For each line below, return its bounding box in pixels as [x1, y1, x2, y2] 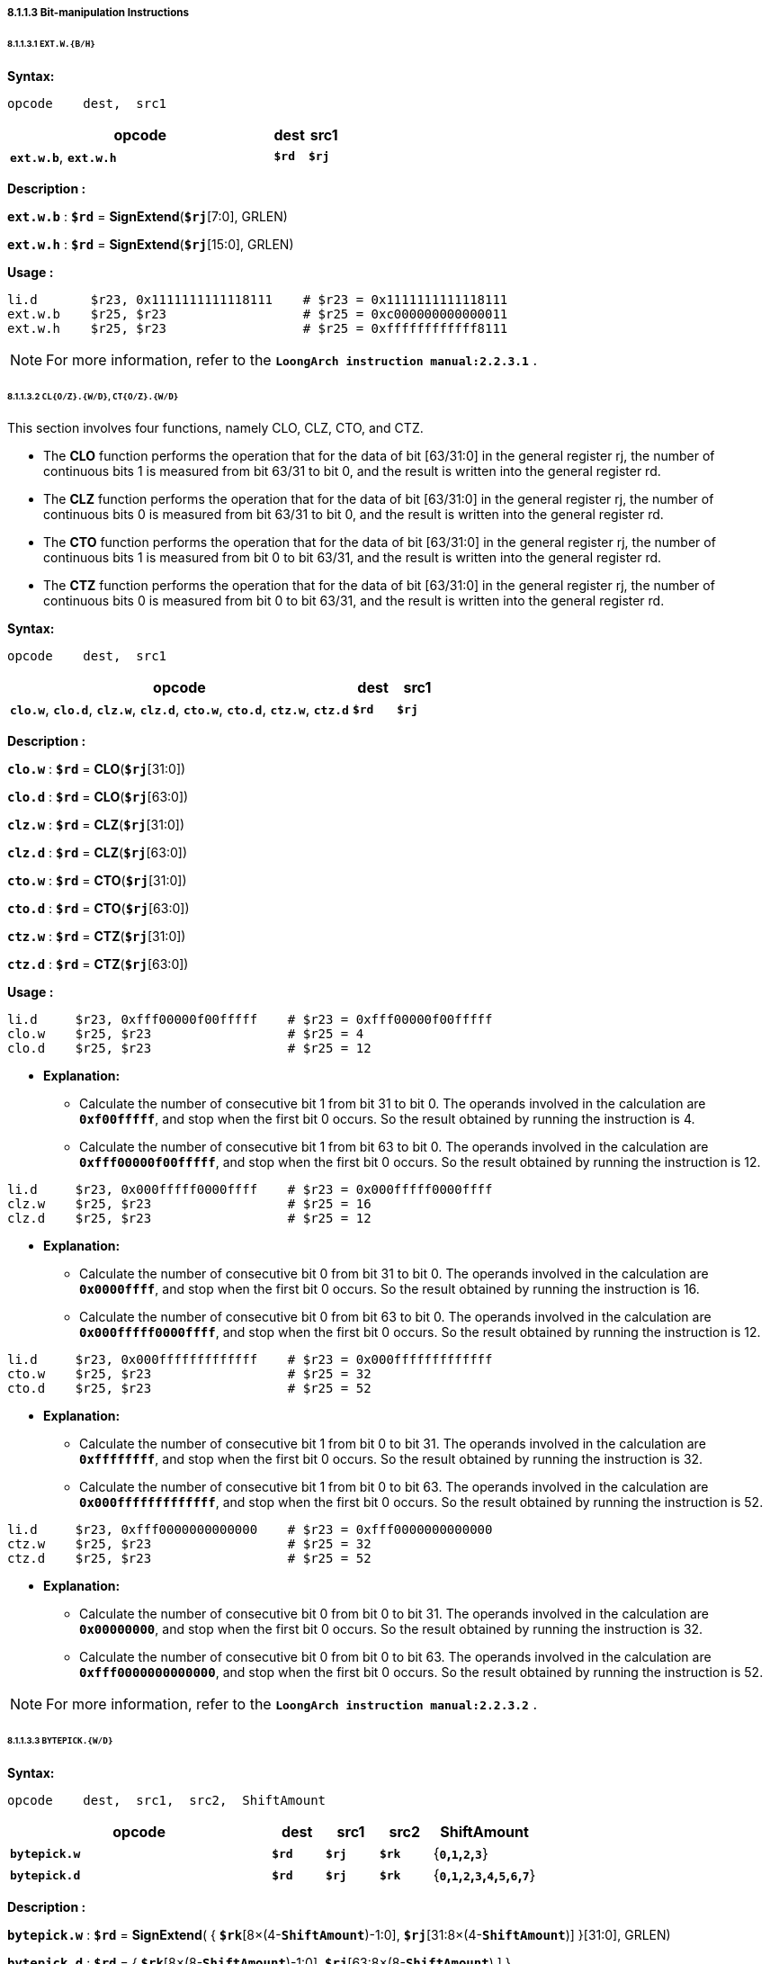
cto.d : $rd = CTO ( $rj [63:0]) [7, 901, 190, 917]
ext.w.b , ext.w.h [10, 147, 117, 166]
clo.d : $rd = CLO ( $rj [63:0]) [7, 789, 189, 805]
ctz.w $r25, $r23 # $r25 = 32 [7, 1537, 372, 1552]
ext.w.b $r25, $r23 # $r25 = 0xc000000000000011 [7, 306, 508, 321]
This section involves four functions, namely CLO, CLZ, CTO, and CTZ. [7, 420, 424, 436]
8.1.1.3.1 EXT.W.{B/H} [7, 38, 95, 49]
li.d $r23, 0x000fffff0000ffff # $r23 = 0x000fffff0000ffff [7, 1182, 493, 1197]
